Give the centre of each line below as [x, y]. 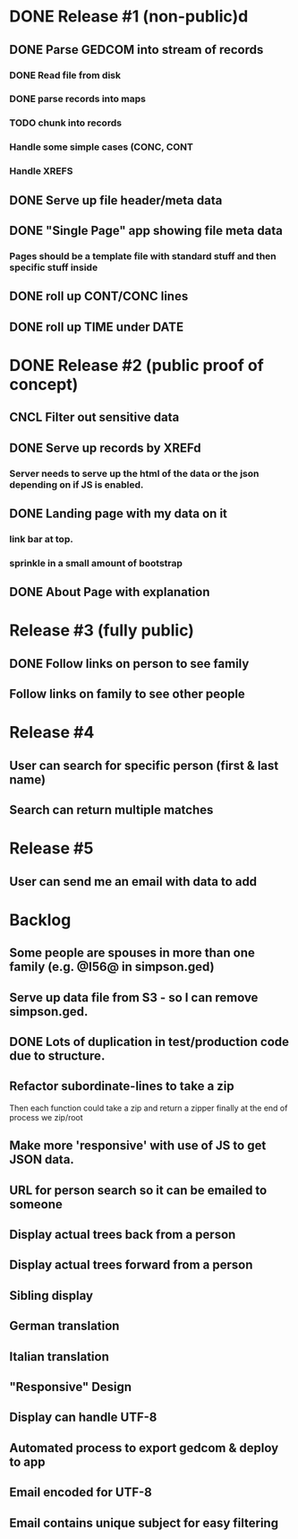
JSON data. [42, 1159]
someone [36, 1204]
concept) [44, 384]
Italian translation [60, 1357]
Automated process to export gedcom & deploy [144, 1448]
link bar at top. [41, 539]
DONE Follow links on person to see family [129, 664]
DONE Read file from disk [65, 75]
